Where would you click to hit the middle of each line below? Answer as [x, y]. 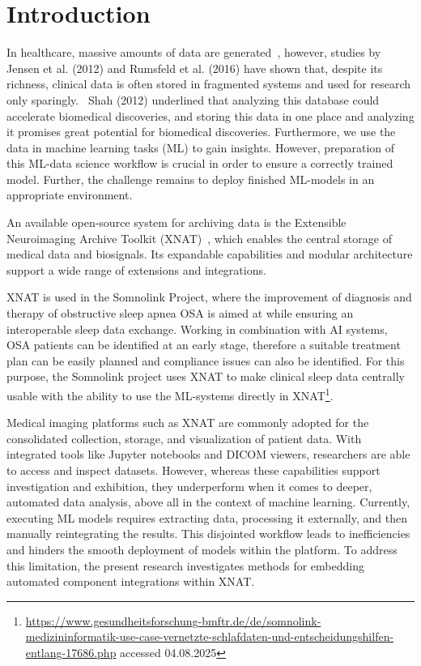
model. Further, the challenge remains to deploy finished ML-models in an [191, 179]
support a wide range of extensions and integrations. [136, 269]
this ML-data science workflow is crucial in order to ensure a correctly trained [200, 163]
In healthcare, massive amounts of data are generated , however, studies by [194, 52]
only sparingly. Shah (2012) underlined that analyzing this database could [193, 99]
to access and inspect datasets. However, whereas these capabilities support [193, 470]
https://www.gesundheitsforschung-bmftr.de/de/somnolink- [173, 620]
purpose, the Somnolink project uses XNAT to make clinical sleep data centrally [206, 376]
